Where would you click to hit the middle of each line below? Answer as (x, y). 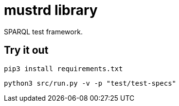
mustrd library (51, 10)
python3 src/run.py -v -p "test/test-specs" (90, 83)
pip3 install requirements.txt (63, 68)
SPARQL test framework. (43, 31)
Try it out (26, 50)
